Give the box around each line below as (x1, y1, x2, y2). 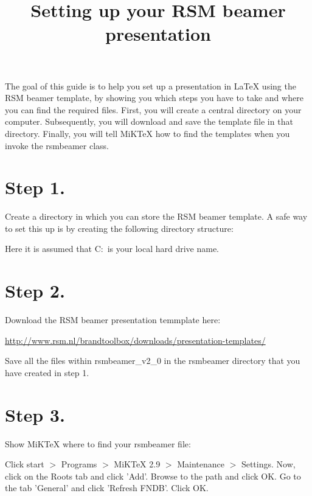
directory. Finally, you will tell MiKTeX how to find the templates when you (5, 127, 290, 139)
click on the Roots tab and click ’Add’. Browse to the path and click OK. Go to (5, 469, 301, 482)
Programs (61, 458, 97, 470)
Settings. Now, (241, 458, 296, 470)
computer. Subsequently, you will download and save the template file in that (5, 115, 293, 128)
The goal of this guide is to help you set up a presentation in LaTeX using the (5, 79, 296, 92)
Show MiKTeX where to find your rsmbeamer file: (5, 437, 191, 450)
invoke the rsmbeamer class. (5, 139, 109, 152)
